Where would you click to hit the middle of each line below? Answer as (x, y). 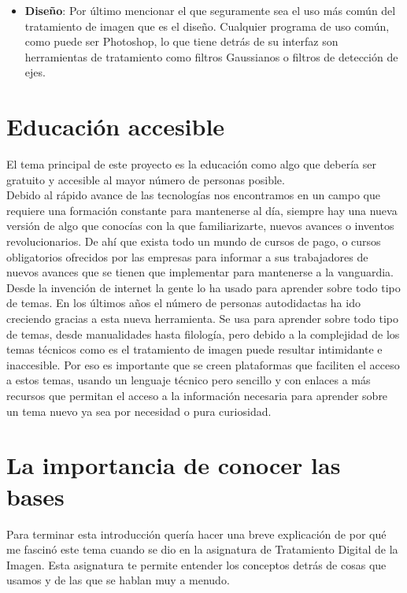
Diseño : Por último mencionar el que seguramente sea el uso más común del (210, 10)
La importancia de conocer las (174, 465)
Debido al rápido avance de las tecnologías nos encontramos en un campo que (193, 195)
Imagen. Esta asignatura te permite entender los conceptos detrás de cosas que (196, 564)
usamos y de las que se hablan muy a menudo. (118, 580)
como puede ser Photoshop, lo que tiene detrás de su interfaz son (181, 41)
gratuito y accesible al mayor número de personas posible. (146, 179)
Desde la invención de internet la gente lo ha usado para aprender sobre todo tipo (203, 287)
